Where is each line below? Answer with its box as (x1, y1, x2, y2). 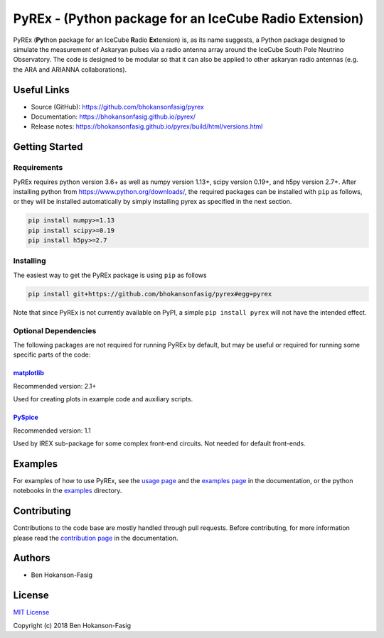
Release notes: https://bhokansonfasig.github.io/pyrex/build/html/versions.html (31, 122, 263, 131)
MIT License (13, 608, 50, 617)
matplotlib (13, 369, 44, 377)
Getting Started (13, 141, 83, 153)
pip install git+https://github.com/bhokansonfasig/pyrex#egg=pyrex (28, 290, 272, 298)
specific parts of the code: (13, 350, 91, 359)
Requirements (13, 163, 63, 173)
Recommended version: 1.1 (13, 426, 92, 435)
